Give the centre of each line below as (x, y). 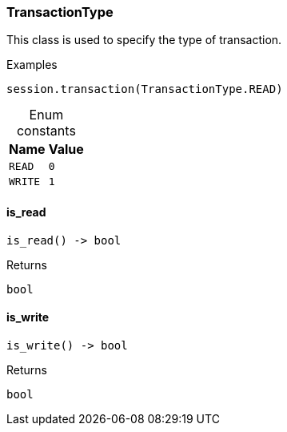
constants (46, 131)
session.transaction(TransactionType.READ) (145, 89)
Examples (32, 65)
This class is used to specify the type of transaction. (144, 40)
